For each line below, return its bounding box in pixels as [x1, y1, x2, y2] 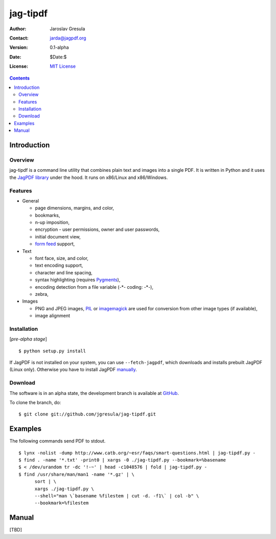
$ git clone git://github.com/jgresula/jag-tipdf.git [18, 411, 156, 417]
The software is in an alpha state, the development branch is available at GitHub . [9, 390, 179, 396]
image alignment [35, 313, 70, 319]
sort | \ [34, 478, 57, 485]
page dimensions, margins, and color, [35, 205, 114, 211]
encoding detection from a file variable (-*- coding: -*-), [35, 284, 153, 290]
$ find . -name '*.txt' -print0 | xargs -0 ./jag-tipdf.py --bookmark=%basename [18, 457, 226, 463]
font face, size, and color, [35, 255, 89, 262]
